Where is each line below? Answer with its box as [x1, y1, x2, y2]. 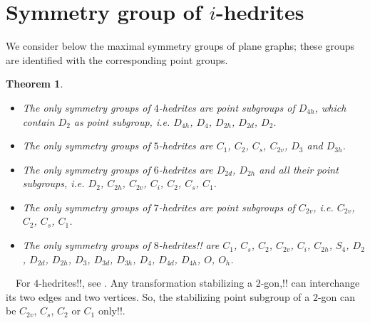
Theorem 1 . [6, 76, 63, 91]
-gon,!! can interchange [260, 275, 360, 290]
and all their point [259, 161, 339, 176]
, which [314, 100, 346, 115]
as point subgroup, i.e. [73, 114, 170, 129]
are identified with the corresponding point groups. [6, 52, 228, 67]
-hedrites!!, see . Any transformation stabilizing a [38, 275, 253, 290]
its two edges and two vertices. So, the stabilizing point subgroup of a [6, 289, 310, 304]
